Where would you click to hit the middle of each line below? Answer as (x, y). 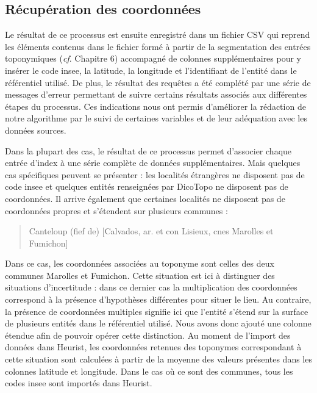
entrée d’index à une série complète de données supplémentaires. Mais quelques (153, 163)
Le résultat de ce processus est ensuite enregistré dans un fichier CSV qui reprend (158, 34)
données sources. (36, 130)
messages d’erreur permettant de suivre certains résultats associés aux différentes (156, 94)
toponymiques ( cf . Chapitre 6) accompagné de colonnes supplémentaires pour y (153, 58)
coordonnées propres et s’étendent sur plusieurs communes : (116, 210)
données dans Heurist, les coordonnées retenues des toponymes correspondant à (153, 347)
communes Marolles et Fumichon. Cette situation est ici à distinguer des (140, 275)
